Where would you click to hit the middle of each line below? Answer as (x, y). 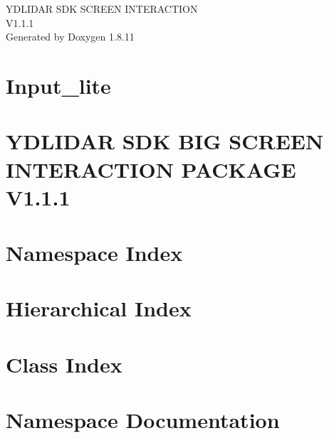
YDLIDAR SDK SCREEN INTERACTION (102, 9)
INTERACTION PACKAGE (151, 169)
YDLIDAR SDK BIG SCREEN (165, 141)
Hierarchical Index (99, 308)
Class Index (64, 364)
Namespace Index (94, 253)
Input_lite (58, 85)
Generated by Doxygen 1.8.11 (70, 37)
